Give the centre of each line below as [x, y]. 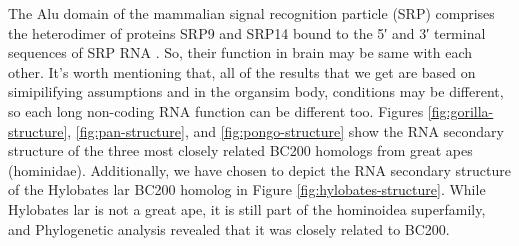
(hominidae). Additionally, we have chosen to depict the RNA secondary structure [259, 169]
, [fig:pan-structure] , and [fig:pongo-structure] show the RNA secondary [285, 130]
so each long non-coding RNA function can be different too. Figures [216, 110]
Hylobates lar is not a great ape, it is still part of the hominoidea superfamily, [247, 208]
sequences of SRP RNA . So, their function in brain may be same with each [240, 52]
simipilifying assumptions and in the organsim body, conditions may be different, [256, 91]
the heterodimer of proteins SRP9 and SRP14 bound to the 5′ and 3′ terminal [247, 32]
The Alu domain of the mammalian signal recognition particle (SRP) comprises [251, 13]
